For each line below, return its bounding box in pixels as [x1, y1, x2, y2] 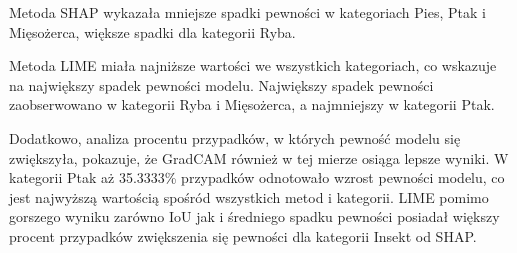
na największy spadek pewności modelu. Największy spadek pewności [9, 74, 434, 95]
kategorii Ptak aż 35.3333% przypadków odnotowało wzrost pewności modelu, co [9, 167, 505, 188]
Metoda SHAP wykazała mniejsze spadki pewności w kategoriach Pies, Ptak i [9, 2, 486, 22]
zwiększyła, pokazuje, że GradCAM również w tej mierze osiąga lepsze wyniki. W [9, 147, 509, 168]
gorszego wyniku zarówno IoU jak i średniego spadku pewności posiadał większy [9, 206, 500, 227]
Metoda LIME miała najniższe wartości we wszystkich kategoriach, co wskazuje [9, 55, 497, 76]
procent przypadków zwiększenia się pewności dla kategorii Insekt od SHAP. [9, 225, 477, 246]
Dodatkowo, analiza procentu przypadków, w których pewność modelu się [9, 127, 461, 148]
